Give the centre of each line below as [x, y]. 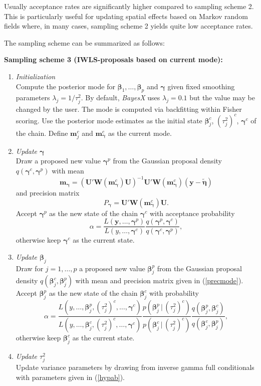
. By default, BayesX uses [120, 98]
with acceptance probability [192, 213]
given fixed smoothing [201, 86]
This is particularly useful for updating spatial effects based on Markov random [126, 16]
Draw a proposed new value [58, 161]
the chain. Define [42, 133]
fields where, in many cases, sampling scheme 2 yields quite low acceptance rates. [128, 26]
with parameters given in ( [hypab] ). [70, 377]
